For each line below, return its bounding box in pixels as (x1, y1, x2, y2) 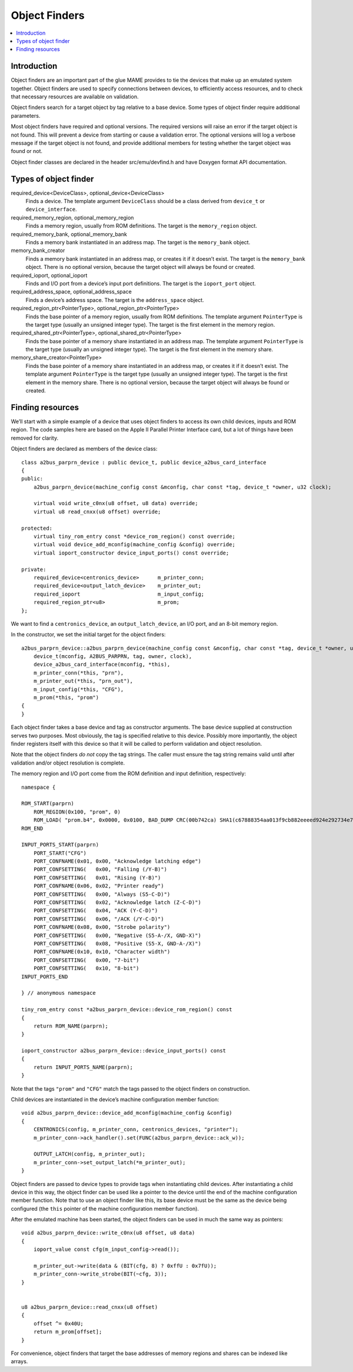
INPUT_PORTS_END (21, 973, 68, 980)
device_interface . (25, 206, 77, 213)
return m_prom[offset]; (33, 1328, 102, 1336)
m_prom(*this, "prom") (33, 695, 99, 701)
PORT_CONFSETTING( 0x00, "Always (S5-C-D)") (33, 891, 171, 898)
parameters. (11, 112, 41, 119)
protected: (21, 524, 53, 531)
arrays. (11, 1358, 28, 1365)
